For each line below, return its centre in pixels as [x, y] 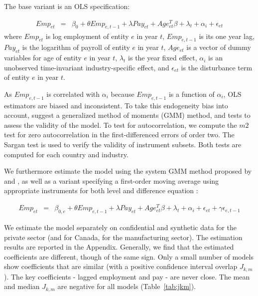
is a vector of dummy [219, 47]
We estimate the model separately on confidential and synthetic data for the [120, 227]
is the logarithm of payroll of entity [76, 47]
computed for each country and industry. [66, 154]
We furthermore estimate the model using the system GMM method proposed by [128, 171]
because [123, 94]
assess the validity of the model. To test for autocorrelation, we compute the [121, 125]
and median [22, 286]
